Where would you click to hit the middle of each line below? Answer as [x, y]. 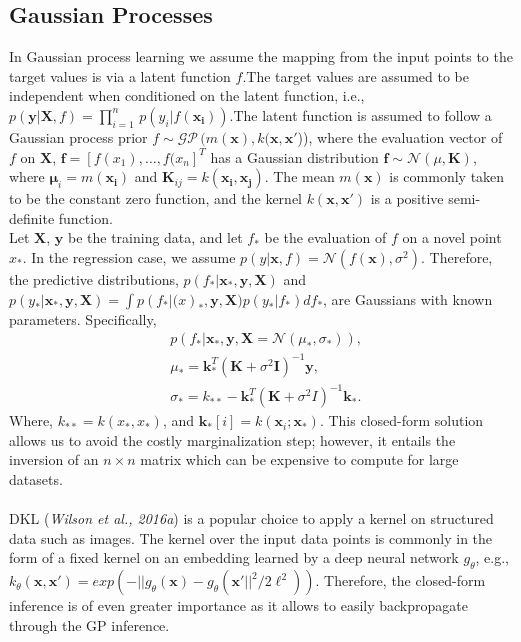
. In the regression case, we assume [129, 256]
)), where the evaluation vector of [400, 136]
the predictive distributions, [94, 278]
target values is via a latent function [120, 75]
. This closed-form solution [401, 420]
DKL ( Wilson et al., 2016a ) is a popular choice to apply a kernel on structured [251, 518]
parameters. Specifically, [83, 318]
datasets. [36, 479]
